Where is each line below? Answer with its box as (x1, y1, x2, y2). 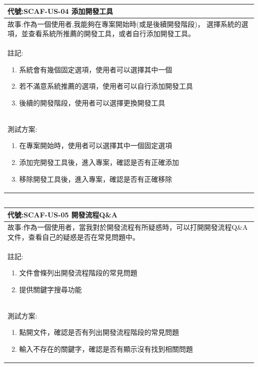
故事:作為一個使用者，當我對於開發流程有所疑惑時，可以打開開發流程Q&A (7, 222, 248, 232)
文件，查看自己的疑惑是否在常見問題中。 (7, 232, 139, 242)
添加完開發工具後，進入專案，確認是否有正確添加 (19, 157, 179, 167)
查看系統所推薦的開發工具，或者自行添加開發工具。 (28, 28, 195, 39)
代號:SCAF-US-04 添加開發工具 (7, 5, 113, 16)
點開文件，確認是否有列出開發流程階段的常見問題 (19, 327, 179, 337)
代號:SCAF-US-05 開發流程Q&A (7, 209, 118, 219)
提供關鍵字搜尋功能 (19, 284, 82, 295)
